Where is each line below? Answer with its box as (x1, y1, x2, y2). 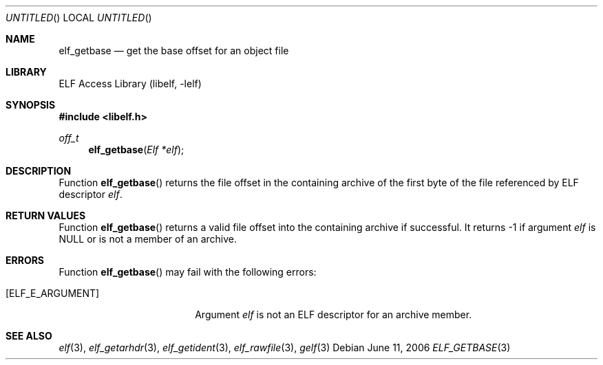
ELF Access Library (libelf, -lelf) (59, 78, 202, 89)
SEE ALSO (6, 330, 52, 342)
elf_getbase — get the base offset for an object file (59, 45, 289, 56)
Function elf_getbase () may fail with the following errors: (59, 266, 317, 278)
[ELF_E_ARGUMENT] (6, 287, 100, 299)
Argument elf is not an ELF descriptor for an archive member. (195, 309, 472, 320)
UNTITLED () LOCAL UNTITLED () (6, 12, 152, 23)
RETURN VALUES (6, 210, 86, 221)
